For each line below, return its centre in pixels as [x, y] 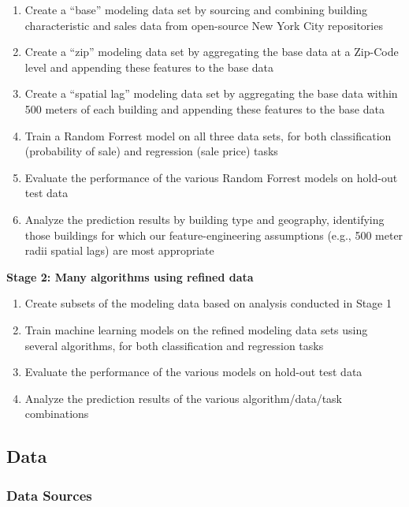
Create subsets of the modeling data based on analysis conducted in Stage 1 [208, 303]
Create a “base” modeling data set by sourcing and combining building [196, 9]
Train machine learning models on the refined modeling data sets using [196, 329]
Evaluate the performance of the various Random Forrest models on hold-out [211, 177]
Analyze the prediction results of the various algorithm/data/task [184, 398]
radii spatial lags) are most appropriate [119, 250]
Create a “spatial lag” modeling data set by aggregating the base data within [211, 93]
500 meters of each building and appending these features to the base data [204, 108]
